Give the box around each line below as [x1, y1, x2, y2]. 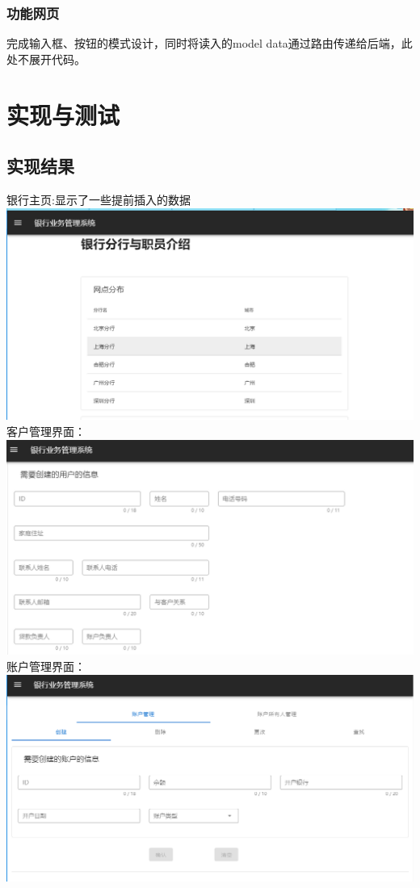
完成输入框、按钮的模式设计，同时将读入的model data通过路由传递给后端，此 [6, 35, 413, 52]
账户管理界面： [6, 657, 86, 674]
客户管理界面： [6, 423, 86, 439]
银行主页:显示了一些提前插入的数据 [6, 191, 191, 207]
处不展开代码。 [6, 50, 86, 67]
